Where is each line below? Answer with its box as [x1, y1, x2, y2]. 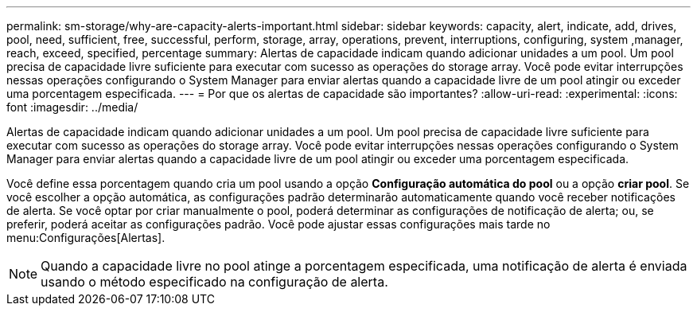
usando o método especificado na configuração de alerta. [41, 274, 388, 290]
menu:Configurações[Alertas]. [6, 231, 165, 244]
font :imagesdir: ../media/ [6, 100, 138, 114]
